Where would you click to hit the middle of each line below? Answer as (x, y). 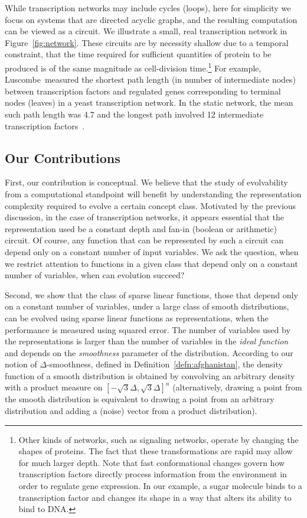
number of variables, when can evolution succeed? (95, 275)
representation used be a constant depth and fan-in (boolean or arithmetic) (141, 228)
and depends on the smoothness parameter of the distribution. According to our (149, 352)
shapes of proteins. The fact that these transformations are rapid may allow (156, 451)
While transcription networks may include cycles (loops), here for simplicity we (148, 8)
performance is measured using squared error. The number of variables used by (148, 329)
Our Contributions (63, 157)
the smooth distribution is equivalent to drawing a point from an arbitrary (140, 399)
